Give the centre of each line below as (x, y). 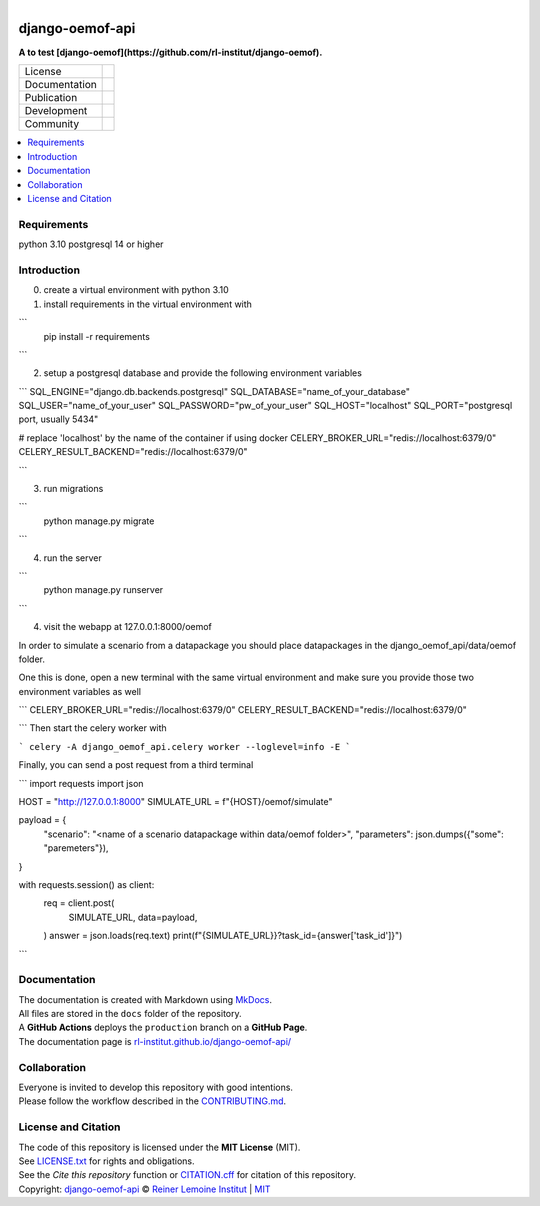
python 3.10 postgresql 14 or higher (91, 244)
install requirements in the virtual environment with (147, 304)
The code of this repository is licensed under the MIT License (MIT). (159, 1147)
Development (56, 111)
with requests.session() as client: (86, 884)
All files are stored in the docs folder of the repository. (130, 1014)
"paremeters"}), (76, 848)
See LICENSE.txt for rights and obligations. (106, 1161)
